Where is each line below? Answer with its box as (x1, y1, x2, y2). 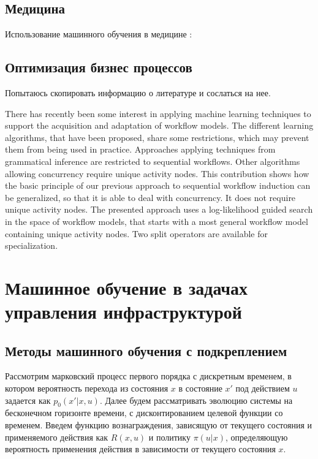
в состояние (178, 382, 222, 395)
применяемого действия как (5, 430, 108, 443)
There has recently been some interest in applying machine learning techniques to (5, 107, 311, 119)
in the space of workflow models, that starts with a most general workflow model (5, 214, 308, 227)
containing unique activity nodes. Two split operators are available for (5, 227, 268, 240)
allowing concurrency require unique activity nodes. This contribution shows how (5, 167, 309, 180)
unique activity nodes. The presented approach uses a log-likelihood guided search (5, 203, 313, 216)
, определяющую (225, 430, 288, 443)
